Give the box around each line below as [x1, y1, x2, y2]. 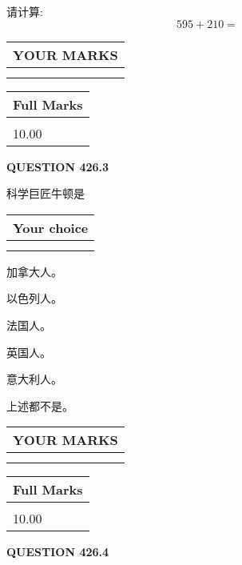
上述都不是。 [6, 397, 73, 414]
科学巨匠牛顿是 [6, 185, 85, 202]
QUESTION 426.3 [6, 158, 109, 174]
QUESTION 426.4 [6, 543, 109, 560]
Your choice [13, 218, 89, 237]
